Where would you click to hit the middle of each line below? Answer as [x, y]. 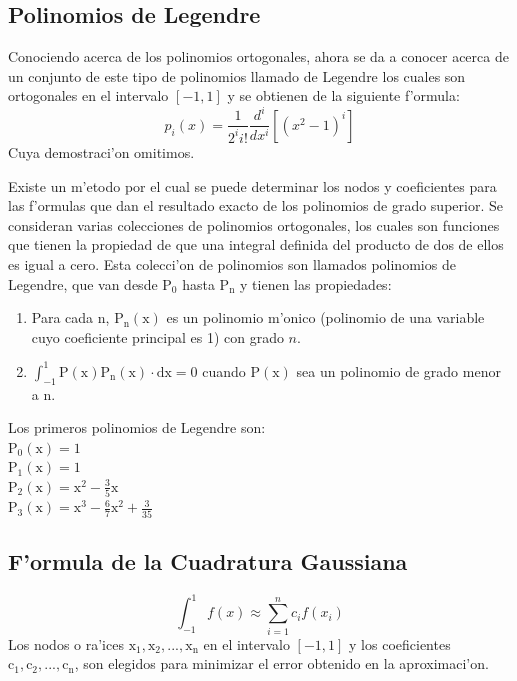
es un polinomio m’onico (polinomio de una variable [325, 317]
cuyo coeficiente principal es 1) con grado [157, 336]
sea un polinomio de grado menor [398, 370]
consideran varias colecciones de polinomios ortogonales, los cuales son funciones [254, 224]
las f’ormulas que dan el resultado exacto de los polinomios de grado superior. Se [255, 205]
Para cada [62, 317]
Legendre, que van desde [83, 283]
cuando [224, 370]
